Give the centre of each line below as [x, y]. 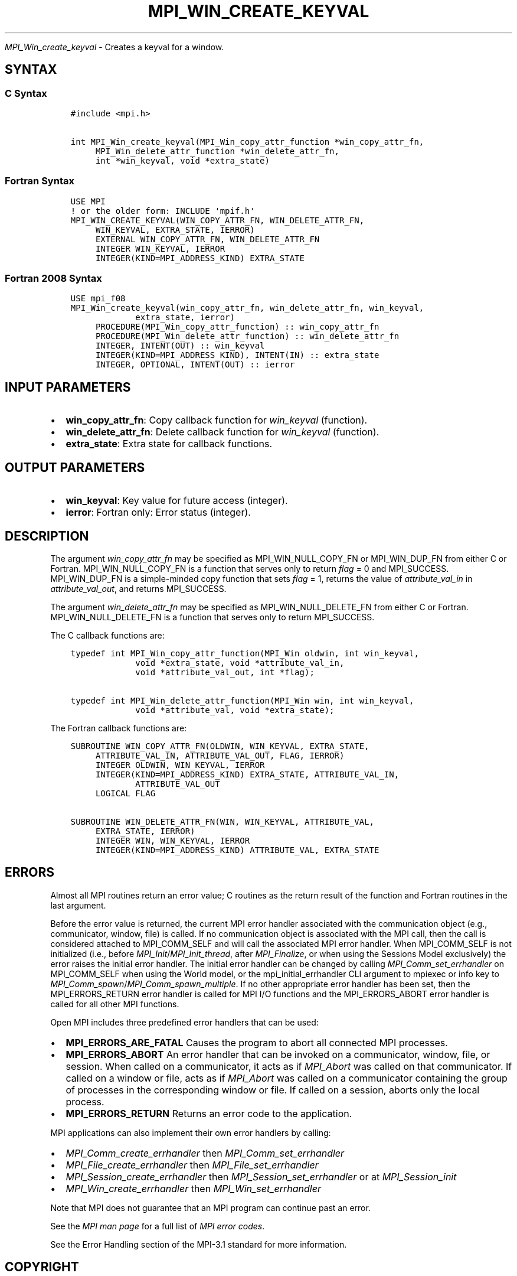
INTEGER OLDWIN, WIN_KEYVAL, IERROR [180, 765]
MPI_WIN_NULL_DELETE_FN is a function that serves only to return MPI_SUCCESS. [212, 617]
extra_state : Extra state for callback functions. [169, 444]
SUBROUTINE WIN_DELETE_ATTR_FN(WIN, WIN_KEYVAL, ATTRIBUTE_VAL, [222, 822]
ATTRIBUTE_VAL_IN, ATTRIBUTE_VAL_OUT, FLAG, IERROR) [220, 756]
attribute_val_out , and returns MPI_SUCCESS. [138, 589]
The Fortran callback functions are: [119, 728]
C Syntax [26, 93]
